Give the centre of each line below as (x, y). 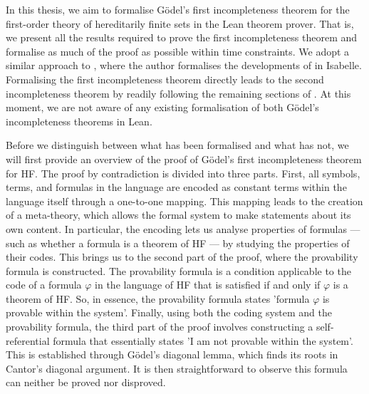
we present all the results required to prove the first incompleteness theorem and (182, 37)
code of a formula (44, 285)
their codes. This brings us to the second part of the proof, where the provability (182, 257)
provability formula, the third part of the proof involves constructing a (160, 327)
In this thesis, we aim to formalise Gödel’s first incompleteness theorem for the (178, 9)
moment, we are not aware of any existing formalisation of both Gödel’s (162, 107)
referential (28, 340)
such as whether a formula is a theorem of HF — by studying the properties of (178, 243)
